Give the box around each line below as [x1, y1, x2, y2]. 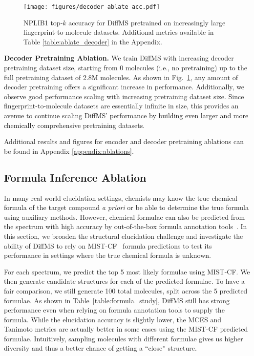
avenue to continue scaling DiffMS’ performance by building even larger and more [4, 110, 249, 120]
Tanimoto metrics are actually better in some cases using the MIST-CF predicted [4, 324, 248, 334]
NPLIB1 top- [23, 17, 63, 27]
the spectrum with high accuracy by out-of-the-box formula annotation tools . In [4, 221, 247, 231]
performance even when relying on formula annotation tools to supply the [4, 305, 225, 315]
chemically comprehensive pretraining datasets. [4, 120, 145, 130]
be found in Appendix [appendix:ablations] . [4, 146, 134, 156]
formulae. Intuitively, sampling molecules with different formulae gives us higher [4, 333, 243, 343]
